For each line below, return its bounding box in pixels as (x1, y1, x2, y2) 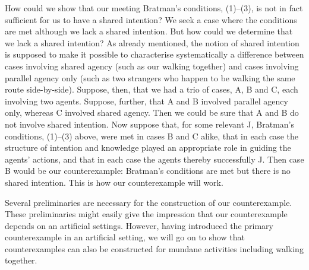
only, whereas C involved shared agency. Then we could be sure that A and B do (5, 106, 299, 119)
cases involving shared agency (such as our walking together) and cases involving (5, 59, 299, 72)
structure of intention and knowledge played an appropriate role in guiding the (5, 141, 291, 154)
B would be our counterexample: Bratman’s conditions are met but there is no (5, 164, 291, 177)
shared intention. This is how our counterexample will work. (5, 176, 223, 188)
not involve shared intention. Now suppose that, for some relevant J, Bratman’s (5, 117, 295, 130)
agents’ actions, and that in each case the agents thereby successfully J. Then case (5, 153, 304, 165)
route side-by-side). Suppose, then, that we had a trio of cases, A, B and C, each (5, 83, 298, 96)
